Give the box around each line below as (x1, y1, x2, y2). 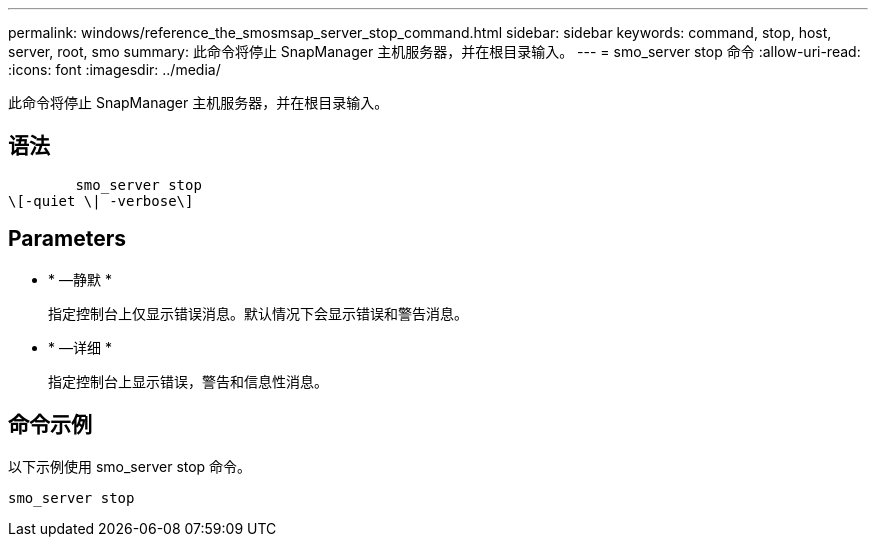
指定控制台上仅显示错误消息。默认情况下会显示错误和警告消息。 (48, 304, 468, 322)
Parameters (8, 226, 126, 252)
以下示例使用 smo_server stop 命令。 (8, 457, 252, 475)
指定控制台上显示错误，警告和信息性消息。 (48, 372, 328, 390)
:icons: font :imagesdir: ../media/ (8, 61, 221, 78)
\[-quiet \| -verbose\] (8, 192, 194, 209)
